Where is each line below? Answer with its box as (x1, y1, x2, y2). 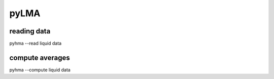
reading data (9, 27, 51, 35)
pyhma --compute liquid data (9, 66, 71, 73)
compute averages (9, 53, 71, 62)
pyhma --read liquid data (9, 41, 62, 47)
